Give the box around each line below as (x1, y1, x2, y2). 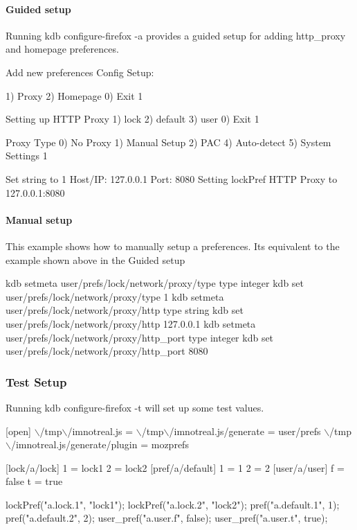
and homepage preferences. (6, 42, 119, 56)
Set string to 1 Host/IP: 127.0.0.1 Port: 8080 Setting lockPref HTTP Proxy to (6, 171, 338, 186)
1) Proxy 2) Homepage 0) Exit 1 (6, 88, 143, 103)
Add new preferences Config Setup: (6, 64, 154, 79)
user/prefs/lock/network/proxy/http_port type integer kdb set (6, 330, 274, 344)
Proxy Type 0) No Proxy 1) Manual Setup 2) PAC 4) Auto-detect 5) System (6, 134, 331, 149)
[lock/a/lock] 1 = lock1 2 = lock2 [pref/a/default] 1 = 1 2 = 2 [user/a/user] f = (6, 460, 345, 475)
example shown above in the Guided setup (6, 252, 185, 267)
